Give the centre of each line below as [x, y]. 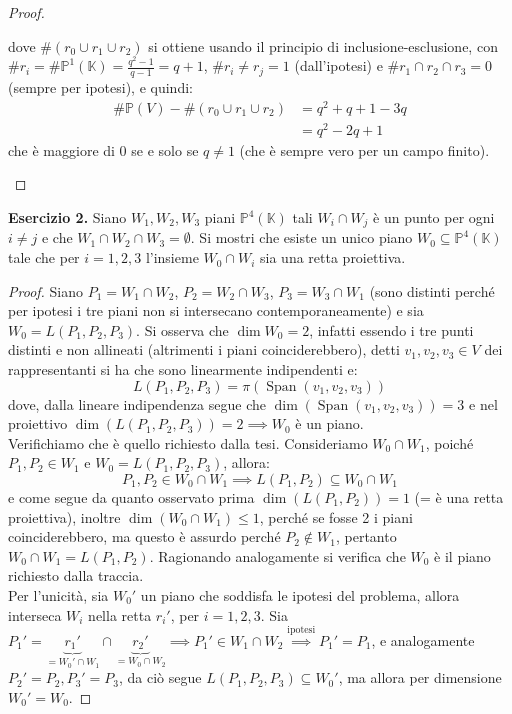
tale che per [44, 257]
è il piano [462, 555]
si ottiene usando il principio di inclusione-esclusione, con [323, 45]
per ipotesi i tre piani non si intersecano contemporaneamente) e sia [216, 310]
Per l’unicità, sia [58, 594]
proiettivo [38, 423]
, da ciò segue [160, 677]
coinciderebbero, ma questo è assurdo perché [144, 536]
